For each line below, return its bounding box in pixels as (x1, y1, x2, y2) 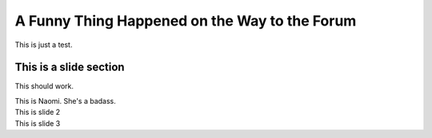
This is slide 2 (14, 108, 61, 117)
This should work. (14, 81, 74, 91)
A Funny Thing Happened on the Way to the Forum (14, 12, 357, 30)
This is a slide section (14, 61, 125, 74)
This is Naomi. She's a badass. (14, 96, 116, 105)
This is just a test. (14, 40, 73, 49)
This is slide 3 (14, 118, 61, 128)
